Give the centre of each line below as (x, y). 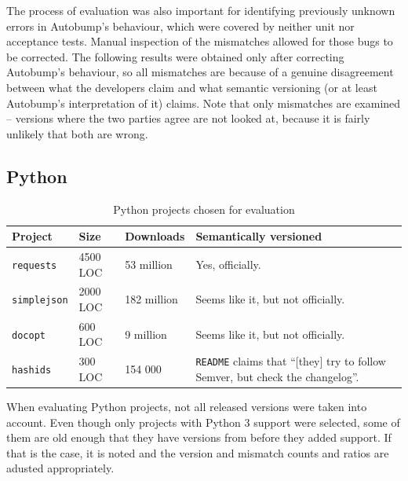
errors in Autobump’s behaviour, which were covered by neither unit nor (180, 26)
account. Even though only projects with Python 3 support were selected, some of (203, 422)
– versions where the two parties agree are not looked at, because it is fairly (188, 118)
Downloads (155, 236)
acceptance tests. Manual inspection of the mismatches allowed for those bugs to (200, 41)
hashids (32, 371)
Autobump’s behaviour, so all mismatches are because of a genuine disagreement (200, 72)
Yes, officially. (228, 264)
